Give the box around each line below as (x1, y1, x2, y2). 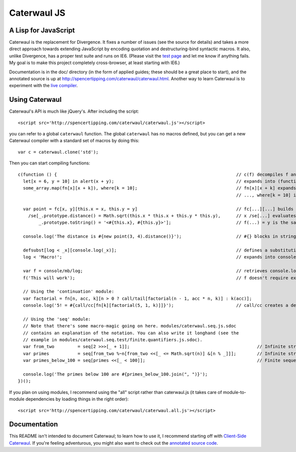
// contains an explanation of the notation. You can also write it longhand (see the (23, 330, 239, 336)
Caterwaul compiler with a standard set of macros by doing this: (9, 138, 140, 144)
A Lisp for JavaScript (9, 26, 75, 34)
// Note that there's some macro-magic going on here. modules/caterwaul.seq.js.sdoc (23, 323, 237, 329)
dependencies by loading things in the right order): (25, 396, 129, 402)
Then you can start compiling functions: (9, 160, 90, 166)
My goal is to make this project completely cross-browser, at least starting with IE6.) (9, 60, 180, 66)
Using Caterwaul (9, 96, 62, 104)
